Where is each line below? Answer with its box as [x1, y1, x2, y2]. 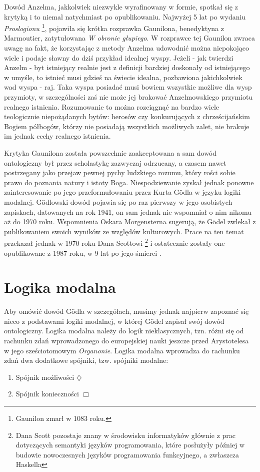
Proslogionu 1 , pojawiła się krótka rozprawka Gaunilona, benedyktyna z [4, 22, 224, 33]
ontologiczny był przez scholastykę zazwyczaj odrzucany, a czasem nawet [4, 157, 226, 168]
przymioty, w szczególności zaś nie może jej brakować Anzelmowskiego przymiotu [4, 92, 253, 102]
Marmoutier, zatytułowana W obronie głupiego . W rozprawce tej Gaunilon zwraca [4, 33, 255, 43]
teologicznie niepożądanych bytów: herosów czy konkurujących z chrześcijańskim [4, 111, 250, 122]
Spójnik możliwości [15, 371, 74, 382]
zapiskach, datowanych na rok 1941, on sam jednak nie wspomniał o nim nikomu [4, 206, 251, 217]
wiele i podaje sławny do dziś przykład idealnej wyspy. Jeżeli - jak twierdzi [4, 52, 233, 63]
